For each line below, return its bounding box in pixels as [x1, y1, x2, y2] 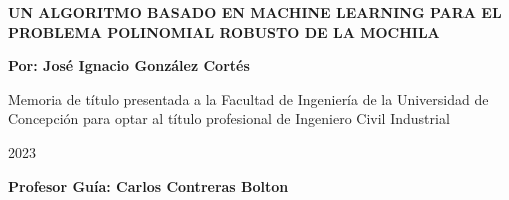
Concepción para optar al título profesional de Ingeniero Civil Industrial [8, 108, 450, 129]
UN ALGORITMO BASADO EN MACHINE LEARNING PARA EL [8, 2, 502, 22]
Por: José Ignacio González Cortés [8, 55, 250, 76]
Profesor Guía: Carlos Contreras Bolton [8, 175, 289, 196]
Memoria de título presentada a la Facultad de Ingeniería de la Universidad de [8, 88, 489, 109]
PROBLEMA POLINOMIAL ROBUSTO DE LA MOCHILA [8, 21, 440, 42]
